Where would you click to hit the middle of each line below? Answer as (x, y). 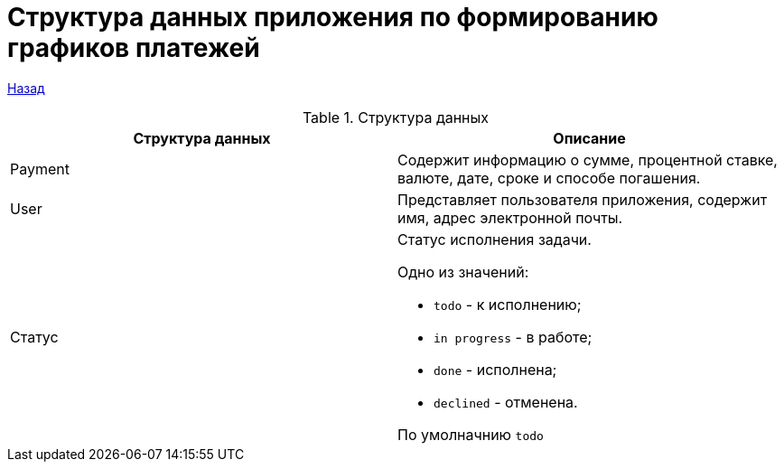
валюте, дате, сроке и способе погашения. (549, 178)
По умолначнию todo (471, 434)
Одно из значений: (463, 272)
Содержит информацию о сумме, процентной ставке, (588, 159)
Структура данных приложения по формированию (333, 17)
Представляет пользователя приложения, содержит (583, 199)
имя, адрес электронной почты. (510, 217)
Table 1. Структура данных (396, 117)
